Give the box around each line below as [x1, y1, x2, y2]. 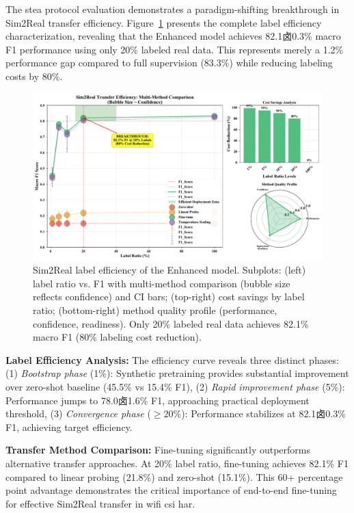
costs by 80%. [5, 68, 63, 83]
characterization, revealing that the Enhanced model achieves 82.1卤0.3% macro [5, 29, 341, 43]
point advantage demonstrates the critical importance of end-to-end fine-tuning [5, 483, 337, 497]
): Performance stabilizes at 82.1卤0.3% [181, 406, 346, 421]
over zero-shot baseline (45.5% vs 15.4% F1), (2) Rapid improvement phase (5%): [5, 380, 345, 394]
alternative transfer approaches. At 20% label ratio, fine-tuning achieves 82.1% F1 [5, 456, 349, 470]
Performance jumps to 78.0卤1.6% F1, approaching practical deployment [5, 393, 310, 407]
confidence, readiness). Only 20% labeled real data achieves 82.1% [33, 316, 309, 330]
